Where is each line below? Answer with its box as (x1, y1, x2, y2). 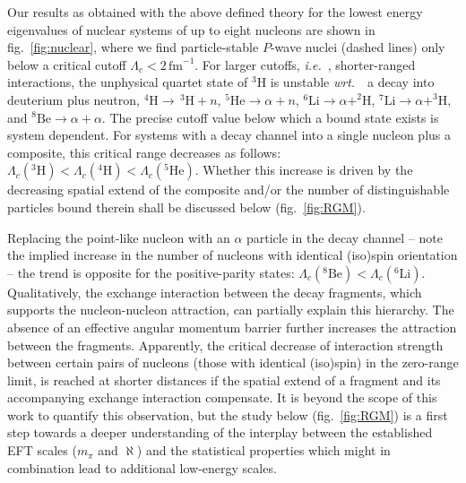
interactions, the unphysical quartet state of (7, 73, 248, 91)
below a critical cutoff (7, 55, 126, 73)
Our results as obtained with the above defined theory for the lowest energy (7, 3, 423, 21)
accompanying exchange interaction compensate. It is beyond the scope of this (7, 388, 437, 407)
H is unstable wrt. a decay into (256, 73, 435, 91)
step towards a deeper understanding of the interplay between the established (7, 423, 433, 442)
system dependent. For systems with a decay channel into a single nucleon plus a (7, 125, 452, 144)
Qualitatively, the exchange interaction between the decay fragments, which (7, 282, 422, 301)
